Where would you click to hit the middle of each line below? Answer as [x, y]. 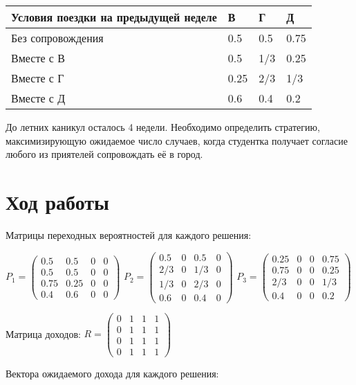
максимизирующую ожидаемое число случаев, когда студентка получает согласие [177, 140]
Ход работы [57, 201]
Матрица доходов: [43, 333]
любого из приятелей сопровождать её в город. [104, 154]
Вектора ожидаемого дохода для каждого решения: [112, 373]
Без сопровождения [57, 38]
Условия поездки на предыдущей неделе [114, 17]
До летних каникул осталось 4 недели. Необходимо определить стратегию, [163, 127]
